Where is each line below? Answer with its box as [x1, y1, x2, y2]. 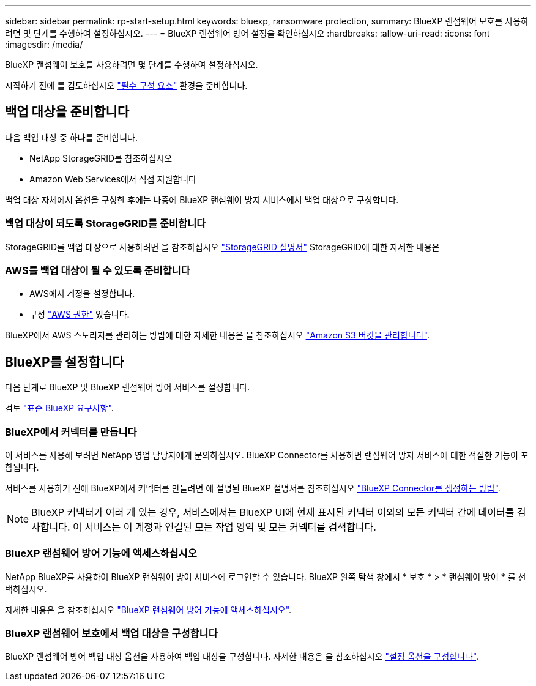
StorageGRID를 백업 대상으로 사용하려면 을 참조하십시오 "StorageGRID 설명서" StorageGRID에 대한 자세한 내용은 [5, 241, 440, 252]
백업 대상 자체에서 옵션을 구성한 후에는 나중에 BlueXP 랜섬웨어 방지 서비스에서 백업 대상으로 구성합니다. [5, 194, 399, 205]
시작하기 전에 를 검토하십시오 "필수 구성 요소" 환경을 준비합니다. [5, 80, 248, 91]
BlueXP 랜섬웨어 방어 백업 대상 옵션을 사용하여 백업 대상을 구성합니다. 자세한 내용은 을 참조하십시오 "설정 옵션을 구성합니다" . [5, 651, 479, 662]
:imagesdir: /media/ [5, 39, 83, 50]
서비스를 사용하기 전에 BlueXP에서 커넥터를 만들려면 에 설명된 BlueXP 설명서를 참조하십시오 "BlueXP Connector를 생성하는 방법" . [5, 482, 501, 493]
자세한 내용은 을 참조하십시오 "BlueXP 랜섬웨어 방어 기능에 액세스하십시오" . [5, 604, 292, 615]
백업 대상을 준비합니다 [5, 104, 130, 120]
